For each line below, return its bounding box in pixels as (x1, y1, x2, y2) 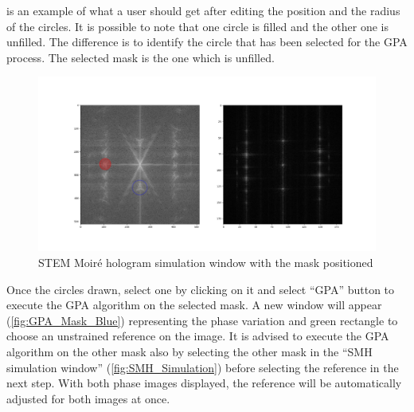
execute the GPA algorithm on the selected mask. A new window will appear (6, 296, 382, 313)
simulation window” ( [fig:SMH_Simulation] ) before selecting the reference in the (6, 359, 399, 375)
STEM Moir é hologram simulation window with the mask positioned (38, 254, 373, 270)
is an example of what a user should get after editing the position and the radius (6, 2, 400, 18)
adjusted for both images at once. (6, 390, 170, 406)
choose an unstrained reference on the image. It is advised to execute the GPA (6, 328, 389, 344)
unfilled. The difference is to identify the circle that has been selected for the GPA (6, 33, 408, 50)
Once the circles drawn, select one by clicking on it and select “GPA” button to (6, 281, 395, 297)
